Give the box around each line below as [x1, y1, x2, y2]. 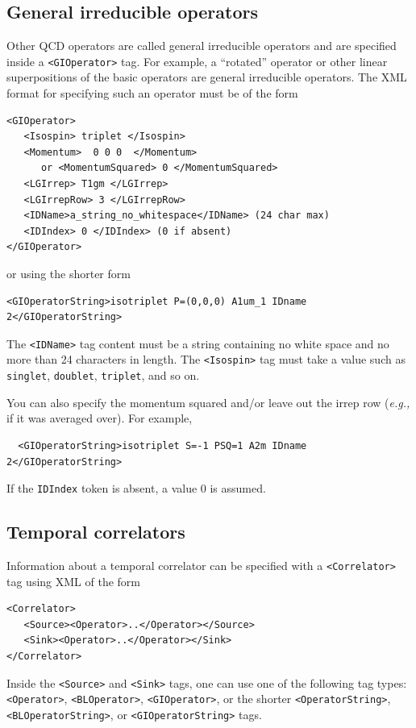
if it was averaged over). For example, [6, 410, 193, 426]
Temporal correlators [6, 519, 185, 544]
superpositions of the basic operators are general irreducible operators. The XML [6, 69, 407, 85]
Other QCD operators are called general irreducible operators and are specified [6, 37, 397, 54]
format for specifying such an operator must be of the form [6, 85, 298, 102]
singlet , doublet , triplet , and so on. [6, 367, 200, 384]
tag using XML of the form [6, 572, 140, 589]
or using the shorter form [6, 264, 131, 281]
